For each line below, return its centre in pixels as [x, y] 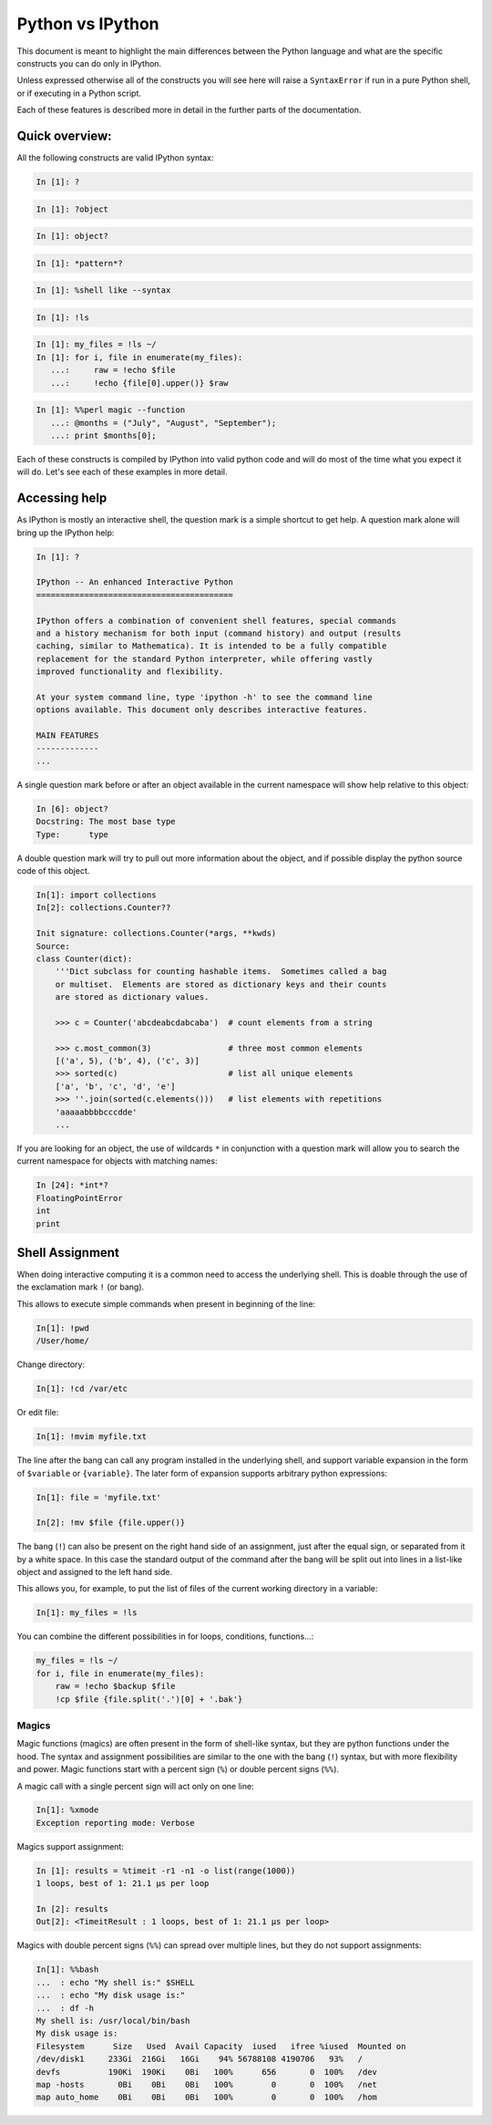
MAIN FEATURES [67, 736]
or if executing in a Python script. [79, 93]
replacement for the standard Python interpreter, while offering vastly [204, 658]
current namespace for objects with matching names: [117, 1161]
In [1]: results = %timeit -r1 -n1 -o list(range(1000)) [166, 1871]
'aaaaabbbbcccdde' [96, 1112]
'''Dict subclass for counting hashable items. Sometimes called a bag [221, 972]
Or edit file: [38, 1413]
